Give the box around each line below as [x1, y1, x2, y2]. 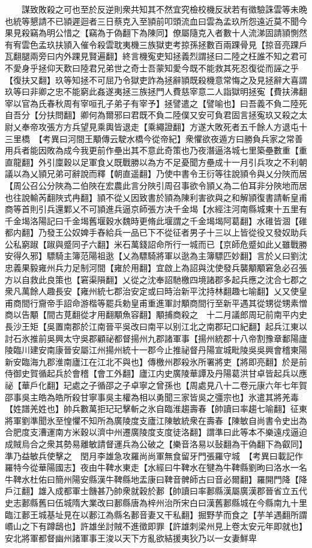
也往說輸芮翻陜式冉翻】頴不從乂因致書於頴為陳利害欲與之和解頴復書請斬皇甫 [5, 191, 307, 203]
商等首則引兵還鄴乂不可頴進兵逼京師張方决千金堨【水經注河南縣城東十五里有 [5, 203, 307, 215]
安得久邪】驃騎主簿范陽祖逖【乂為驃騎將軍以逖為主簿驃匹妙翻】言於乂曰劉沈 [5, 249, 307, 262]
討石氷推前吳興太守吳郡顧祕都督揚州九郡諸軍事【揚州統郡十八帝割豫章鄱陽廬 [5, 332, 307, 344]
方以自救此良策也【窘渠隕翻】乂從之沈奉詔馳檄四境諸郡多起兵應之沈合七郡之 [5, 273, 307, 285]
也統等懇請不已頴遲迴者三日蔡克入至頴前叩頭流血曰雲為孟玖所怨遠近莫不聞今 [5, 14, 307, 27]
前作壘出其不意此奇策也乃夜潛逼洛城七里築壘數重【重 [97, 144, 307, 156]
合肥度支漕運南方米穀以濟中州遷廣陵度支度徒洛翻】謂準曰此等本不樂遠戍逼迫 [5, 426, 307, 438]
